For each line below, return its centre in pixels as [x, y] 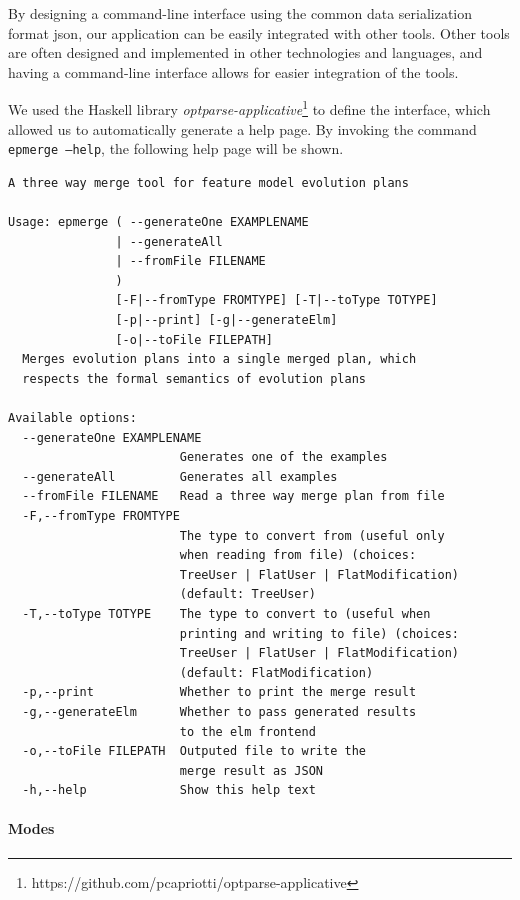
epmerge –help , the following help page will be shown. [176, 148]
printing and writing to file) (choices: [319, 633]
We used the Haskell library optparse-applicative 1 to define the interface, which [249, 108]
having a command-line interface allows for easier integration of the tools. [233, 71]
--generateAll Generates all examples [180, 476]
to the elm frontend [247, 731]
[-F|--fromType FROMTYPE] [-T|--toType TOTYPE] [276, 300]
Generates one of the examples [283, 457]
